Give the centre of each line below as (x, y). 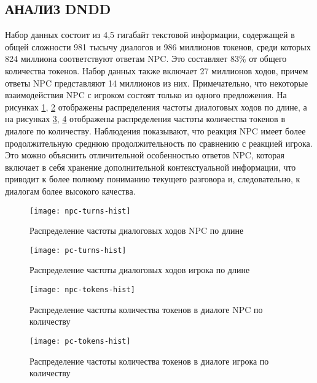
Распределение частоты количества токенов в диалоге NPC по (146, 309)
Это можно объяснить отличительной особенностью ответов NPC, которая (145, 155)
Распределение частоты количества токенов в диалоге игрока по (149, 361)
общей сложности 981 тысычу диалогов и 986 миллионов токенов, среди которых (158, 46)
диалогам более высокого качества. (70, 191)
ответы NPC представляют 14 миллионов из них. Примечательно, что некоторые (157, 83)
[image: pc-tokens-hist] (80, 341)
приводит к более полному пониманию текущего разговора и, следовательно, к (153, 179)
